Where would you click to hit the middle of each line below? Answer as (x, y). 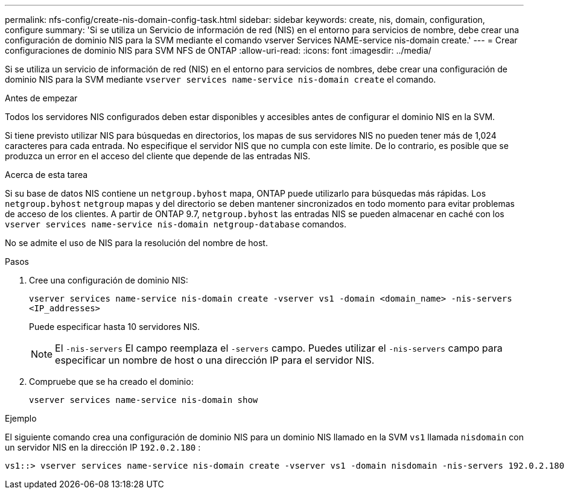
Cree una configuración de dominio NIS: (109, 280)
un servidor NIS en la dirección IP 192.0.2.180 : (103, 447)
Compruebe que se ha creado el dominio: (111, 382)
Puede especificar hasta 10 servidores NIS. (115, 327)
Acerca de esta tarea (46, 175)
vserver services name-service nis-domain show (144, 400)
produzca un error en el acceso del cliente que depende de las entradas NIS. (158, 156)
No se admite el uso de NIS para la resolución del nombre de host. (136, 243)
